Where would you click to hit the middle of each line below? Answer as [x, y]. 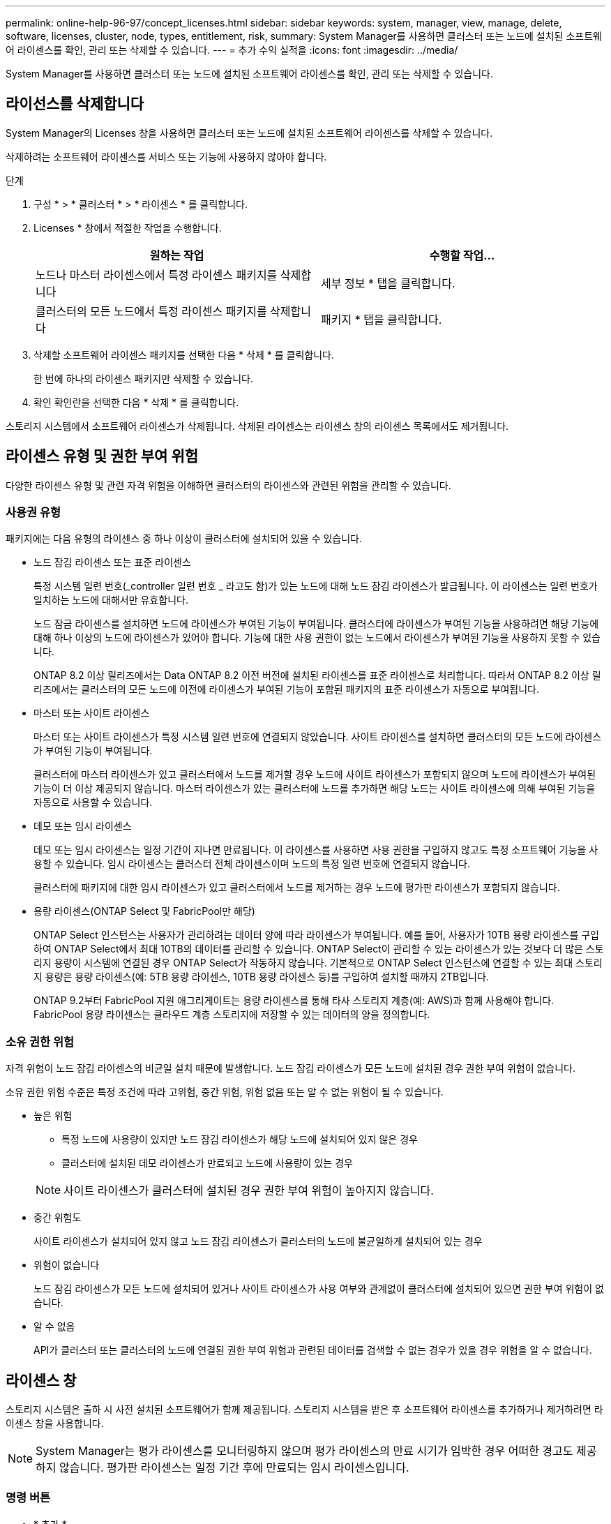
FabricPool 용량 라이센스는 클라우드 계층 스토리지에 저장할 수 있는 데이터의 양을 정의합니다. [232, 1015]
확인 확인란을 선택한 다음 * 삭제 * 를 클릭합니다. [136, 402]
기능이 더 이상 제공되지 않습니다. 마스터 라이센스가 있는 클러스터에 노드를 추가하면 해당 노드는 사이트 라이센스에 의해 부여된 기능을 [315, 789]
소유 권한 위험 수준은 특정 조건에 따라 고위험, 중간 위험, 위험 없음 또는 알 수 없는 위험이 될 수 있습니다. [225, 1092]
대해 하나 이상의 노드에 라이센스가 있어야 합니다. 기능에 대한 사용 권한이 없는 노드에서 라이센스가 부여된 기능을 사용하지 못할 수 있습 [317, 638]
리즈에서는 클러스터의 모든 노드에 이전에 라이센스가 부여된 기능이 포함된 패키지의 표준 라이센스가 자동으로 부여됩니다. [286, 689]
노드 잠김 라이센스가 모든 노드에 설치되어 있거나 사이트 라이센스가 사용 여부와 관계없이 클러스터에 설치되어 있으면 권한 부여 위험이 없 [319, 1289]
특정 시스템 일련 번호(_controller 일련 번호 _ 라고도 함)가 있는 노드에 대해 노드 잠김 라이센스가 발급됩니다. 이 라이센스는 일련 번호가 [316, 586]
